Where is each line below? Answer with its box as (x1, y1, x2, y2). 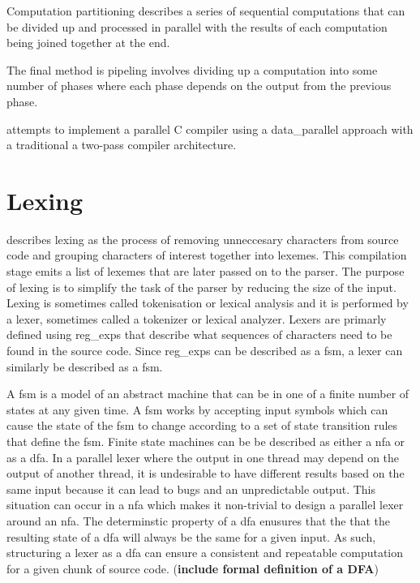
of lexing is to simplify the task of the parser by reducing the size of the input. (6, 278, 396, 295)
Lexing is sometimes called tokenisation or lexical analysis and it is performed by (6, 294, 409, 311)
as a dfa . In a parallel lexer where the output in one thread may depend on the (6, 448, 400, 465)
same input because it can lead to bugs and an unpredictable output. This (6, 480, 375, 497)
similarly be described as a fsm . (6, 358, 163, 375)
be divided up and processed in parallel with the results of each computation (6, 18, 388, 35)
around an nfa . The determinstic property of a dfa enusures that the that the (6, 512, 390, 529)
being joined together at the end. (6, 34, 170, 51)
